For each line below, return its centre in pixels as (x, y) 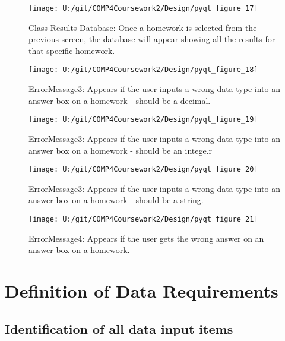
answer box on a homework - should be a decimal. (120, 100)
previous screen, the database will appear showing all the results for (152, 39)
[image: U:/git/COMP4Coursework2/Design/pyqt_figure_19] (143, 120)
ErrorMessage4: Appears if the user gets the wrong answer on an (146, 238)
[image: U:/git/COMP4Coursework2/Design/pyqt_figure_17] (143, 8)
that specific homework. (72, 50)
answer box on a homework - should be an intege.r (121, 150)
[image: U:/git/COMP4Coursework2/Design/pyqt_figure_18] (143, 70)
